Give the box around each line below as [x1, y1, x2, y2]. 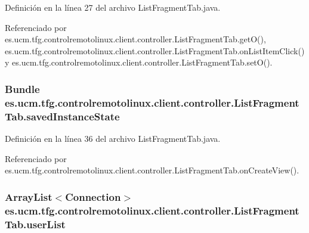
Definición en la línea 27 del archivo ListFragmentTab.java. [5, 1, 221, 13]
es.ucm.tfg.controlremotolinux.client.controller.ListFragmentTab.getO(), [5, 33, 266, 45]
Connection [65, 189, 121, 204]
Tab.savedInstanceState [5, 108, 120, 123]
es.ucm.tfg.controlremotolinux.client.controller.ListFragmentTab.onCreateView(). [5, 164, 299, 176]
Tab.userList [5, 216, 66, 231]
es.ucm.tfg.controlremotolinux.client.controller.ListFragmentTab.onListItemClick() [5, 44, 305, 57]
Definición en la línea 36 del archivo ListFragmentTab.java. [5, 132, 221, 145]
